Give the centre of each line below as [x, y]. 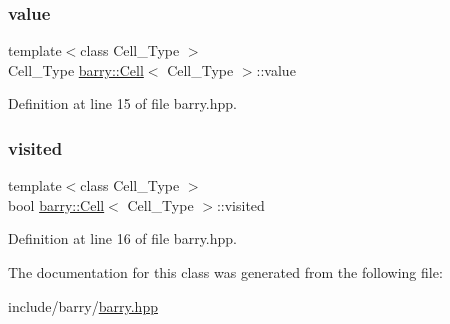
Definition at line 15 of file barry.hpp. [122, 103]
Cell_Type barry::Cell [76, 69]
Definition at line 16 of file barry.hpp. [122, 238]
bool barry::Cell [56, 204]
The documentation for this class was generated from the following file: [225, 272]
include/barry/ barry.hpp [83, 305]
